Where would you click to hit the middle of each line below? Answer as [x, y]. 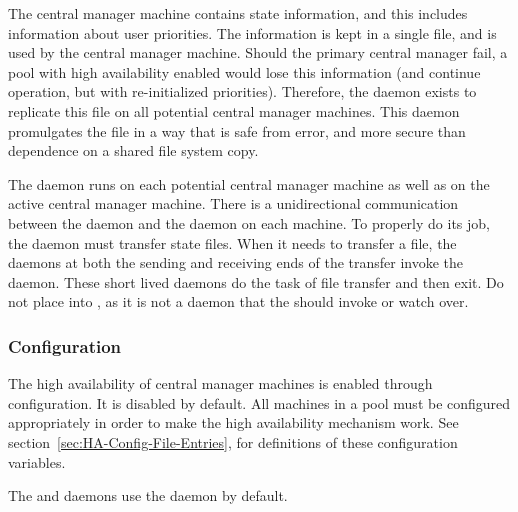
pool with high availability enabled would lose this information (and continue [244, 71]
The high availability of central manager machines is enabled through [220, 383]
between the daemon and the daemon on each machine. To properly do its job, [249, 222]
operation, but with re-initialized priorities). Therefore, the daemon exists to [242, 91]
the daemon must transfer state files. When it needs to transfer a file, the [232, 242]
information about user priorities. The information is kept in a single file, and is [252, 32]
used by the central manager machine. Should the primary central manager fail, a [258, 52]
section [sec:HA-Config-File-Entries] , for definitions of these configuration [233, 441]
